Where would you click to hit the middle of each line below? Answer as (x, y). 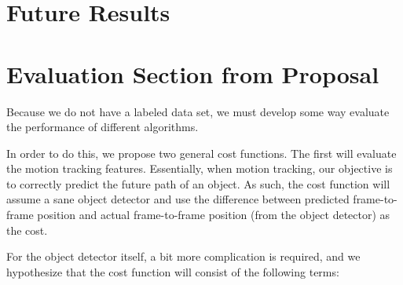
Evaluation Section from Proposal (193, 73)
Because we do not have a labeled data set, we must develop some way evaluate (198, 111)
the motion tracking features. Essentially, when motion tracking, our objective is (200, 168)
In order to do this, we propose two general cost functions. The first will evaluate (201, 153)
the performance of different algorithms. (103, 127)
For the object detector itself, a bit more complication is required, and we (183, 256)
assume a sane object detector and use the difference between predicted (178, 199)
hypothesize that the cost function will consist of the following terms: (173, 271)
